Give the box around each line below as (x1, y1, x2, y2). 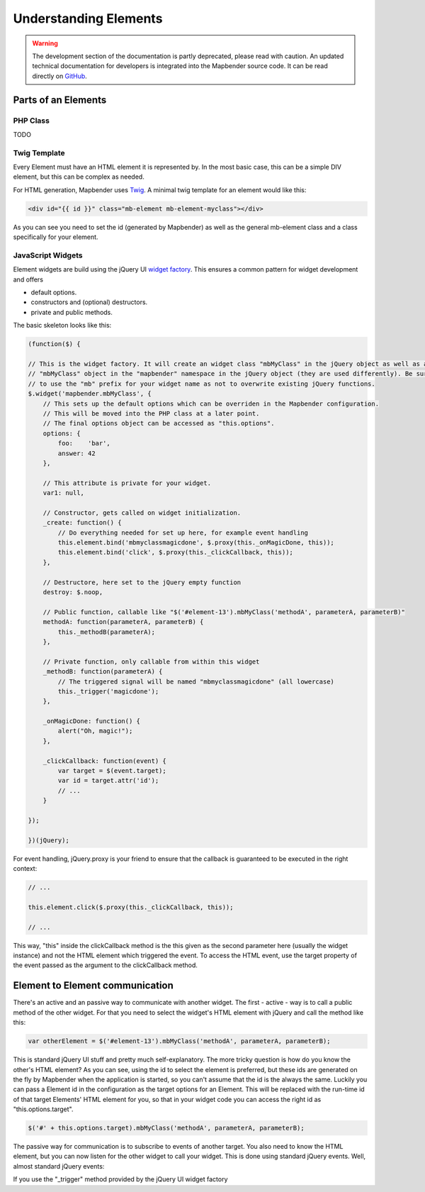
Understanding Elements (13, 11, 163, 26)
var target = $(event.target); (57, 767, 166, 775)
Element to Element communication (13, 979, 174, 992)
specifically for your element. (13, 233, 98, 241)
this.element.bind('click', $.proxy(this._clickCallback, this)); (57, 548, 294, 557)
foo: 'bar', (57, 440, 111, 447)
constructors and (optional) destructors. (30, 298, 148, 306)
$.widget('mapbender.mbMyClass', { (28, 390, 152, 398)
